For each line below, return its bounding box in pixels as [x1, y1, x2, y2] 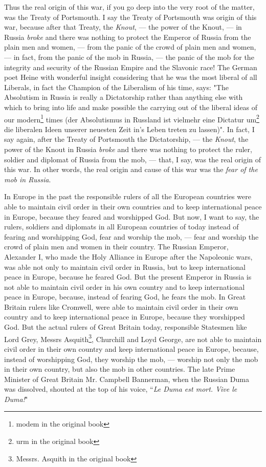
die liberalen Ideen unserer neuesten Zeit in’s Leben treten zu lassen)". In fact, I [4, 123, 255, 134]
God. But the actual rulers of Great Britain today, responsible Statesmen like [4, 322, 247, 332]
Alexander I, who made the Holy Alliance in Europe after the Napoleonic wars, [4, 251, 253, 262]
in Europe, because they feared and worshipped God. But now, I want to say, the [4, 211, 259, 222]
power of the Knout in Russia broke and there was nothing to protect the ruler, [4, 143, 252, 154]
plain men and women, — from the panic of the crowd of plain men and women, [4, 41, 256, 52]
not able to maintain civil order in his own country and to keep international [4, 281, 245, 292]
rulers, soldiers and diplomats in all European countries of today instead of [4, 221, 239, 232]
